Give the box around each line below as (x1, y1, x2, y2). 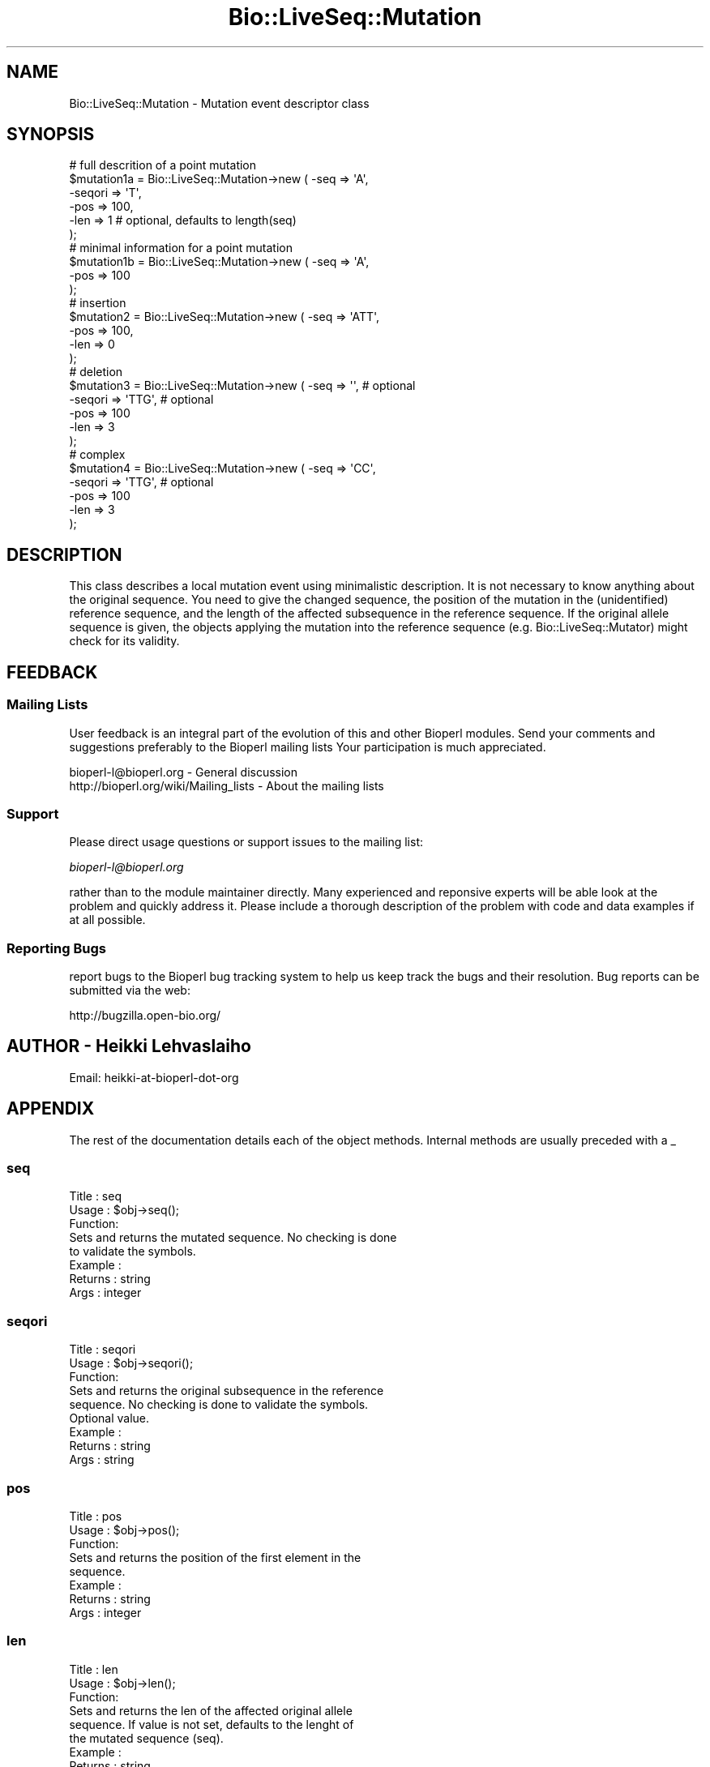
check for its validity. (69, 634, 180, 648)
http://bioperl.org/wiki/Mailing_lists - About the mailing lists (69, 778, 384, 793)
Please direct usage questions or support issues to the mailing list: (69, 835, 423, 849)
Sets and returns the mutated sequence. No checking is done (69, 1230, 397, 1245)
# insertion (69, 296, 126, 310)
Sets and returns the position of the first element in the (69, 1550, 361, 1564)
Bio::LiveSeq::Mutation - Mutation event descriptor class (69, 96, 370, 110)
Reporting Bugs (6, 939, 106, 956)
